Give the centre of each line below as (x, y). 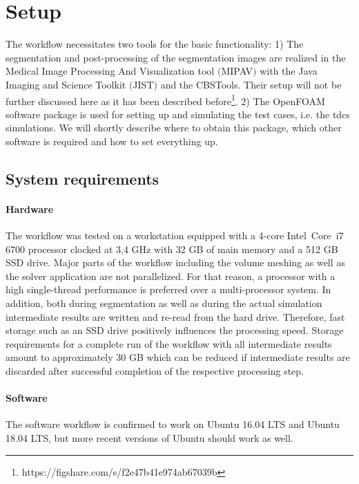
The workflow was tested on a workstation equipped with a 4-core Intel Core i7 (175, 235)
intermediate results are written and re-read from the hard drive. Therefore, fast (175, 316)
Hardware (30, 208)
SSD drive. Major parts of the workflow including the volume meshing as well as (175, 262)
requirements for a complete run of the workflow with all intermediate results (169, 343)
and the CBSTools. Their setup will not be (251, 84)
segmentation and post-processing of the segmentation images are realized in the (176, 57)
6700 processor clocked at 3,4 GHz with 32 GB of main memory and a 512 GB (172, 249)
